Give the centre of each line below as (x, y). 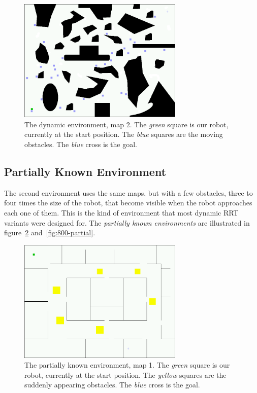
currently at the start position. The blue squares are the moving (124, 134)
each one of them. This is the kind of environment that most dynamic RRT (121, 212)
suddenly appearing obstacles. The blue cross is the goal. (112, 385)
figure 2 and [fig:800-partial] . (50, 233)
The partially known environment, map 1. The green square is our (127, 365)
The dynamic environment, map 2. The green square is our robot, (126, 124)
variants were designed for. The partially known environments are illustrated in (127, 222)
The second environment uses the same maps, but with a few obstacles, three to (128, 192)
